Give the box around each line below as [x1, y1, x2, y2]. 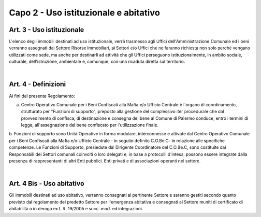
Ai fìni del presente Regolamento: [9, 93, 75, 99]
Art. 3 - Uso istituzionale [9, 26, 84, 34]
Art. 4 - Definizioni [9, 80, 66, 88]
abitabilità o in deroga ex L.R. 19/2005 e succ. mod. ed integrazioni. [9, 206, 144, 212]
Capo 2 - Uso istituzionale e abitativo [9, 7, 160, 18]
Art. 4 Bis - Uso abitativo [9, 179, 85, 188]
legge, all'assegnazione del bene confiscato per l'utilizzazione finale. [21, 122, 159, 128]
